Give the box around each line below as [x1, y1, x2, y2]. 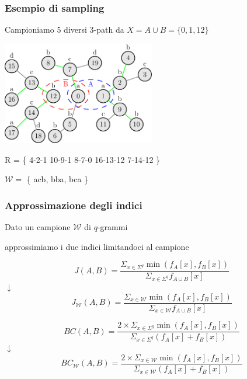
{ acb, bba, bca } [26, 173, 89, 185]
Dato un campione [5, 221, 71, 233]
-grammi [97, 221, 128, 233]
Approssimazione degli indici [5, 197, 142, 212]
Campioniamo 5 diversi [5, 23, 87, 36]
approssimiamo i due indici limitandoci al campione [5, 240, 189, 252]
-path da [93, 23, 124, 36]
